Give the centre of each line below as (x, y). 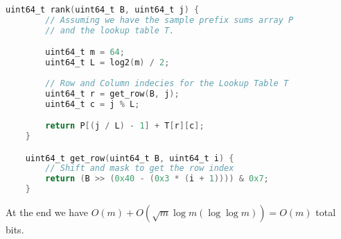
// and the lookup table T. (110, 30)
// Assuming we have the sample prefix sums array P (169, 20)
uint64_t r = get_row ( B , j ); (112, 93)
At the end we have (47, 212)
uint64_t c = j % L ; (93, 104)
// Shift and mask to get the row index (140, 168)
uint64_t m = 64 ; (85, 52)
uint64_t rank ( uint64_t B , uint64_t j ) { (103, 10)
